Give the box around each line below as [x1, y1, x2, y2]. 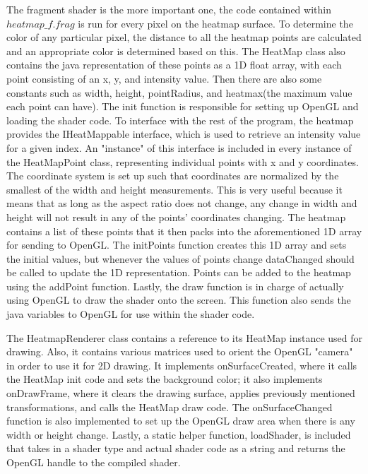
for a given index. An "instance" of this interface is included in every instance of [6, 140, 352, 155]
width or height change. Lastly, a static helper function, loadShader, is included [6, 427, 351, 442]
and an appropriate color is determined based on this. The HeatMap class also [6, 43, 345, 58]
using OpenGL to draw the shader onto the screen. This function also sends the [6, 292, 351, 307]
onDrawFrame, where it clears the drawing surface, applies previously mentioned [6, 386, 355, 401]
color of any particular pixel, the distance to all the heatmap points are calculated [6, 30, 362, 45]
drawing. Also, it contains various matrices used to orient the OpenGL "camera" [6, 344, 353, 359]
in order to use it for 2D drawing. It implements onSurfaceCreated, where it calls [6, 357, 357, 372]
